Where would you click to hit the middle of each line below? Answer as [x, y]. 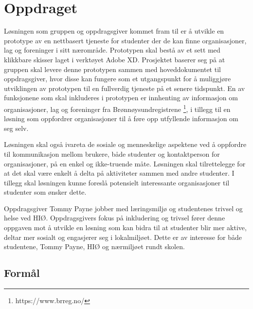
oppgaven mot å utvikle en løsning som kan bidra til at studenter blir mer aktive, [125, 227]
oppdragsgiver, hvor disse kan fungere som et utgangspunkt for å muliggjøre [117, 79]
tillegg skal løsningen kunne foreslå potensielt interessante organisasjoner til [117, 182]
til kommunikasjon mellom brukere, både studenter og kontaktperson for [112, 154]
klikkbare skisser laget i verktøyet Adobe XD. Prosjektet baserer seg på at [115, 59]
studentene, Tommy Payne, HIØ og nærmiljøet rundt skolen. [94, 246]
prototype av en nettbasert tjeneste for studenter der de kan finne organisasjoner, [125, 40]
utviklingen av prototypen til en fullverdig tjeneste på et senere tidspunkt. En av [125, 88]
